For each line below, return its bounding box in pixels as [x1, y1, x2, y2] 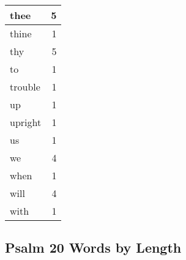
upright [10, 115, 42, 129]
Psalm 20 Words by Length [5, 238, 182, 257]
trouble [10, 80, 40, 94]
